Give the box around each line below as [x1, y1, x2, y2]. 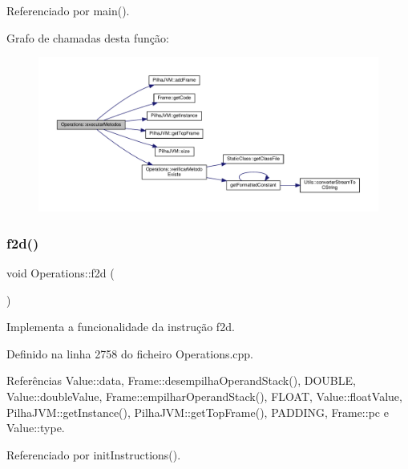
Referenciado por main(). [6, 2, 130, 18]
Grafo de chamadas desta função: [6, 29, 169, 46]
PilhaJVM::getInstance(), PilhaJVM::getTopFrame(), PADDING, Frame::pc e [6, 403, 389, 420]
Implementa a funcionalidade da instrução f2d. [6, 318, 235, 335]
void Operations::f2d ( [6, 264, 115, 281]
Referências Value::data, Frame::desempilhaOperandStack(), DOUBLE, [6, 372, 356, 389]
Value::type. [6, 419, 65, 436]
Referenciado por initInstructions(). [6, 446, 181, 463]
